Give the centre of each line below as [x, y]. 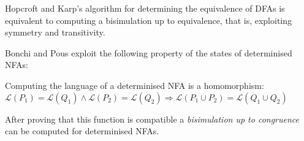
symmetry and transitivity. [55, 32]
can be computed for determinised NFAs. [82, 131]
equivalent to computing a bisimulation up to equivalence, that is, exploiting [149, 20]
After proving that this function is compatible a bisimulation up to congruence [152, 119]
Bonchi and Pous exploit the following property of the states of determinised [149, 52]
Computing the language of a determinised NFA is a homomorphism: [135, 85]
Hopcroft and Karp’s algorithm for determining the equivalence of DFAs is [145, 8]
